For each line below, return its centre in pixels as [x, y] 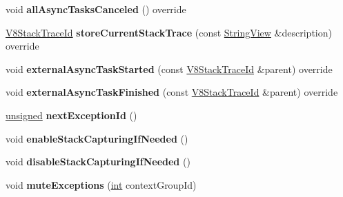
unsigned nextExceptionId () [71, 115]
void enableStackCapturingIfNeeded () [97, 138]
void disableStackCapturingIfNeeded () [98, 162]
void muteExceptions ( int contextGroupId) [101, 184]
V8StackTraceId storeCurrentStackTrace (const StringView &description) [169, 32]
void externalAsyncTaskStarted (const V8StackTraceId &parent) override [169, 69]
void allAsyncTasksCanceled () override [96, 9]
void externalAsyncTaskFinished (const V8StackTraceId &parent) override [172, 92]
